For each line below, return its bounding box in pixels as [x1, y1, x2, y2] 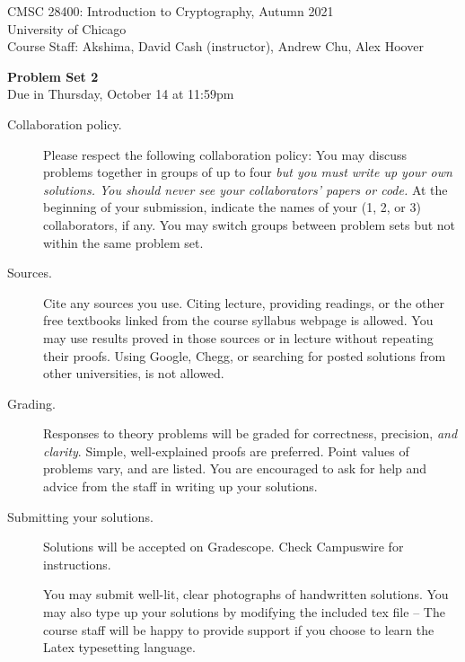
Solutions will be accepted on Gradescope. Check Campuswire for [43, 537, 404, 556]
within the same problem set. [43, 233, 204, 252]
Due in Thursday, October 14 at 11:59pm [7, 84, 234, 103]
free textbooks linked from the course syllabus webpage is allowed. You [43, 311, 434, 330]
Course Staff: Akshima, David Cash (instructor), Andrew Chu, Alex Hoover [7, 37, 424, 56]
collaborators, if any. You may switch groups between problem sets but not [43, 215, 456, 234]
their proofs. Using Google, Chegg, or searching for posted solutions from [43, 346, 446, 365]
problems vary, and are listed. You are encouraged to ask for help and [43, 459, 427, 478]
